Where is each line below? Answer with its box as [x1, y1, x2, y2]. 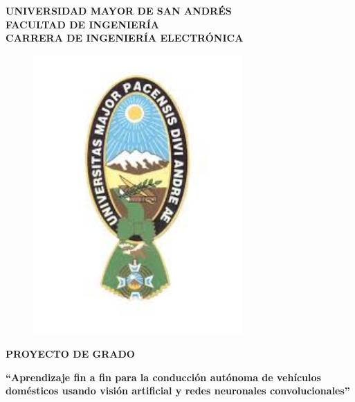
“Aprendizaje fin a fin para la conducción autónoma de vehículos [6, 369, 321, 384]
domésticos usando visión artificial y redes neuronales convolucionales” [6, 383, 350, 398]
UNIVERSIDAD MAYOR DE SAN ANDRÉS [6, 3, 232, 17]
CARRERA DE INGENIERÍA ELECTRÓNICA [6, 30, 244, 45]
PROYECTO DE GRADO [6, 347, 135, 361]
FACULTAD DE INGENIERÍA [6, 17, 160, 31]
